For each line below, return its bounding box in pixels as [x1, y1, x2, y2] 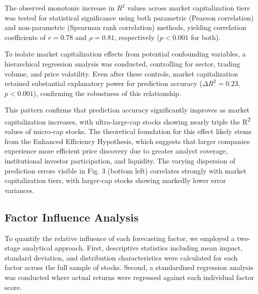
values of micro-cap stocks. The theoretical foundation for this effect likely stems [5, 126, 252, 136]
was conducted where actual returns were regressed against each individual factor [5, 271, 254, 282]
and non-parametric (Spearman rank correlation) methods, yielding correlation [5, 22, 246, 32]
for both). [190, 31, 221, 42]
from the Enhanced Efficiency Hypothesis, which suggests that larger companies [5, 135, 250, 146]
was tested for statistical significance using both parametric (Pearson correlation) [5, 12, 254, 22]
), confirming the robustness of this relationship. [33, 87, 181, 98]
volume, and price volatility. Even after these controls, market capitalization [5, 68, 238, 78]
